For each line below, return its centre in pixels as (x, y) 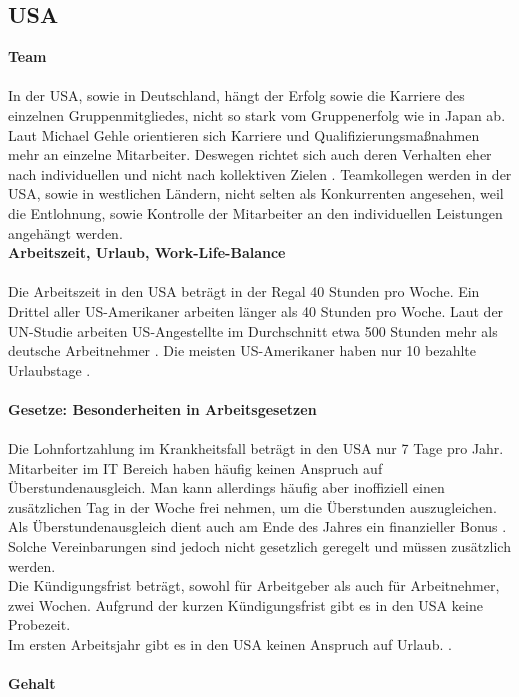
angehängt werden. (65, 232)
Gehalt (32, 683)
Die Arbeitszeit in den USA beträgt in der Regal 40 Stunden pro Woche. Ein (244, 291)
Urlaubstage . (49, 369)
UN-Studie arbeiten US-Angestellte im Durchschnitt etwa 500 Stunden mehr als (253, 330)
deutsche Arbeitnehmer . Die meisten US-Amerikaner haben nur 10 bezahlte (242, 350)
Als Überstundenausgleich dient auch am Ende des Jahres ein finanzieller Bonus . (257, 526)
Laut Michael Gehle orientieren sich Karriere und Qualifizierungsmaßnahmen (244, 134)
